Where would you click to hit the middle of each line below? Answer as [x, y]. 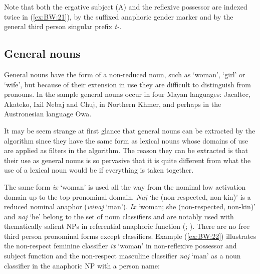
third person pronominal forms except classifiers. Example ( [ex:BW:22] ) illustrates [130, 236]
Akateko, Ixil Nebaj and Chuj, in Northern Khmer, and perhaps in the [113, 104]
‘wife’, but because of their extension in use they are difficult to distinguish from [127, 84]
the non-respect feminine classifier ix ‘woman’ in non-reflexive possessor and [120, 246]
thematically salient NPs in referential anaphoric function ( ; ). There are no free [127, 226]
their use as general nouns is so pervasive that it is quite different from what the [127, 160]
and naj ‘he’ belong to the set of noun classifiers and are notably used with [119, 216]
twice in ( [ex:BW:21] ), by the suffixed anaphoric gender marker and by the [119, 16]
